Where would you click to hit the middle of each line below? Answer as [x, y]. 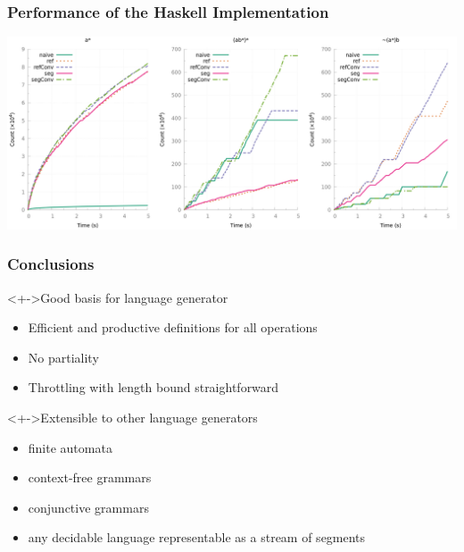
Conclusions [51, 264]
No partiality [63, 357]
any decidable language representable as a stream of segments [197, 537]
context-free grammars [90, 477]
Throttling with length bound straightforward [153, 387]
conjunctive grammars [88, 507]
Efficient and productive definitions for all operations [173, 327]
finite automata [70, 447]
